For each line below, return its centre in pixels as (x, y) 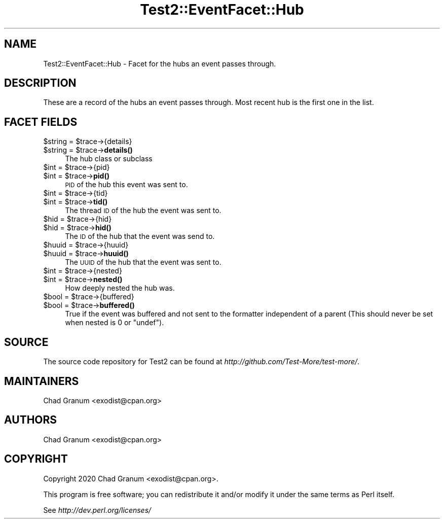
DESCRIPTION (40, 83)
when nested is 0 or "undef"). (115, 323)
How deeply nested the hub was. (120, 288)
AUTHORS (31, 420)
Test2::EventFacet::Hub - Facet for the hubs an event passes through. (160, 63)
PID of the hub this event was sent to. (126, 185)
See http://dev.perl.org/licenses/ (97, 510)
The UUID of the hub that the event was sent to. (143, 262)
